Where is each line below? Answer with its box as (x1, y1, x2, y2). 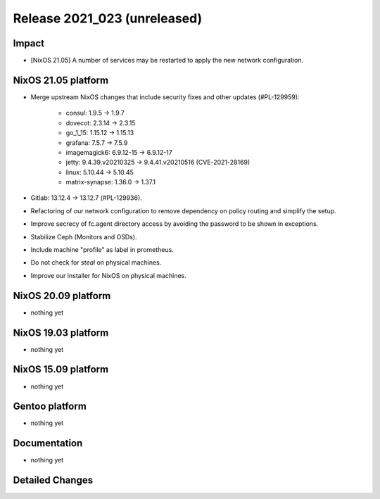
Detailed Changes (13, 474, 94, 486)
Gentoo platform (13, 400, 87, 412)
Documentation (13, 437, 83, 450)
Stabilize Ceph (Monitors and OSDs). (30, 232, 137, 241)
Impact (13, 37, 45, 49)
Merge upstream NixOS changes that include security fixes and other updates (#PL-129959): (30, 92, 300, 101)
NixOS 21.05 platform (13, 74, 109, 86)
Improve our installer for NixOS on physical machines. (30, 271, 186, 279)
